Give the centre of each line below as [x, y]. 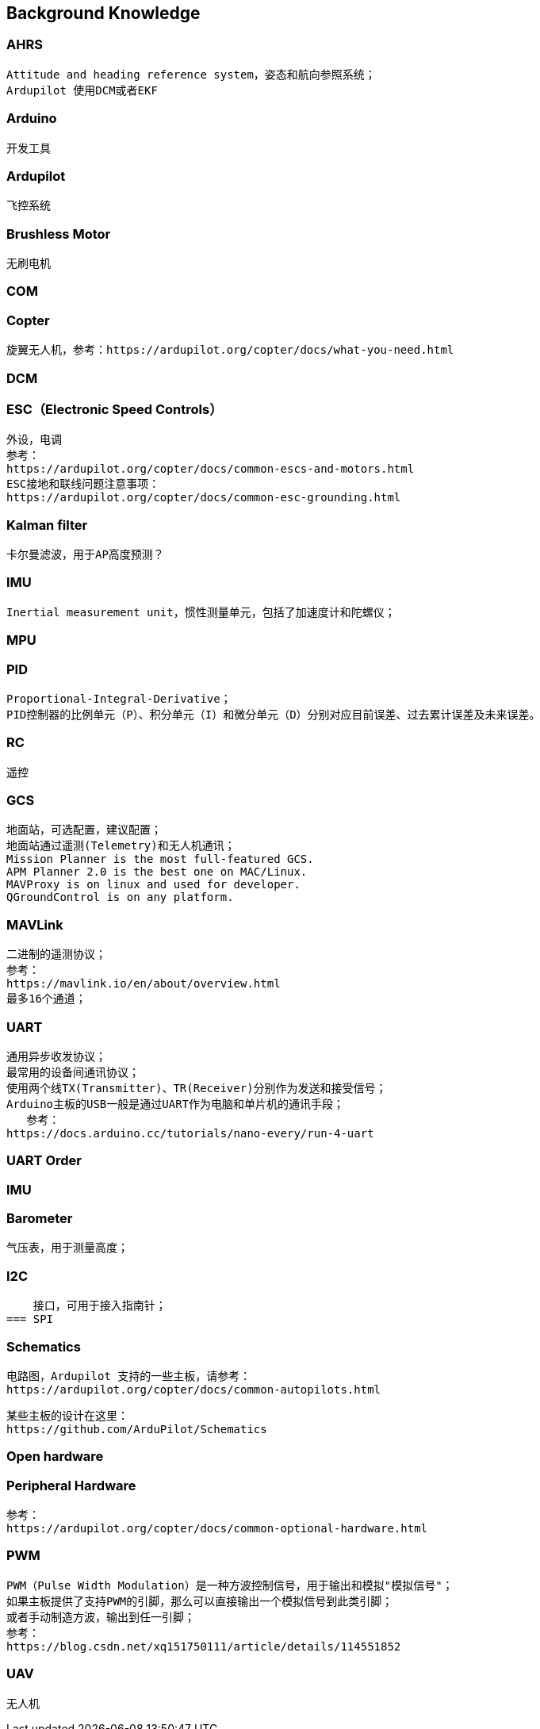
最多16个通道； [46, 999]
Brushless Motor [59, 234]
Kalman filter [47, 525]
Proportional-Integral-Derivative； [119, 698]
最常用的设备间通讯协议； [73, 1072]
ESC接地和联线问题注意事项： [83, 484]
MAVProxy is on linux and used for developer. [153, 885]
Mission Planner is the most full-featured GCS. [160, 859]
